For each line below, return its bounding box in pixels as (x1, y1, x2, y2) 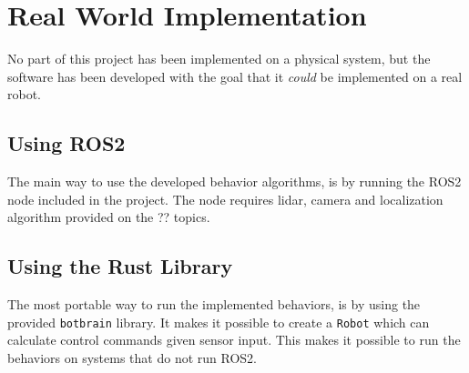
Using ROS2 (7, 129, 126, 157)
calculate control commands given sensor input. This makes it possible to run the (7, 330, 461, 349)
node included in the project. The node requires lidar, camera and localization (7, 189, 444, 208)
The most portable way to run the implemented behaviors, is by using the (7, 295, 421, 314)
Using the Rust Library (7, 252, 233, 280)
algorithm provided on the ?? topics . (7, 207, 210, 227)
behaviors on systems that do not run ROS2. (7, 348, 257, 367)
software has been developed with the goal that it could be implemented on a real (7, 66, 463, 86)
